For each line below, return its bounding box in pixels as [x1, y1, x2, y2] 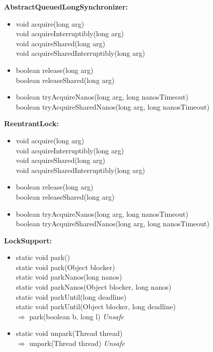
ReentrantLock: [4, 118, 59, 129]
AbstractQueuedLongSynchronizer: [4, 2, 128, 12]
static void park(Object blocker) [16, 261, 115, 272]
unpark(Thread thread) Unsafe [29, 338, 125, 348]
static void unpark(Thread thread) [16, 328, 123, 338]
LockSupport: [4, 235, 52, 245]
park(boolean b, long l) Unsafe [29, 311, 124, 321]
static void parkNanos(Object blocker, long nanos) [16, 282, 172, 292]
